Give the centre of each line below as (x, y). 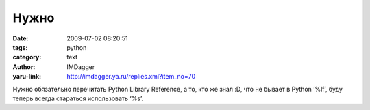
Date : (21, 38)
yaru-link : (27, 77)
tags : (20, 47)
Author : (24, 67)
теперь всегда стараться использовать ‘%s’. (78, 98)
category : (27, 57)
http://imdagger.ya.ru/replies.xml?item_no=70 (131, 77)
